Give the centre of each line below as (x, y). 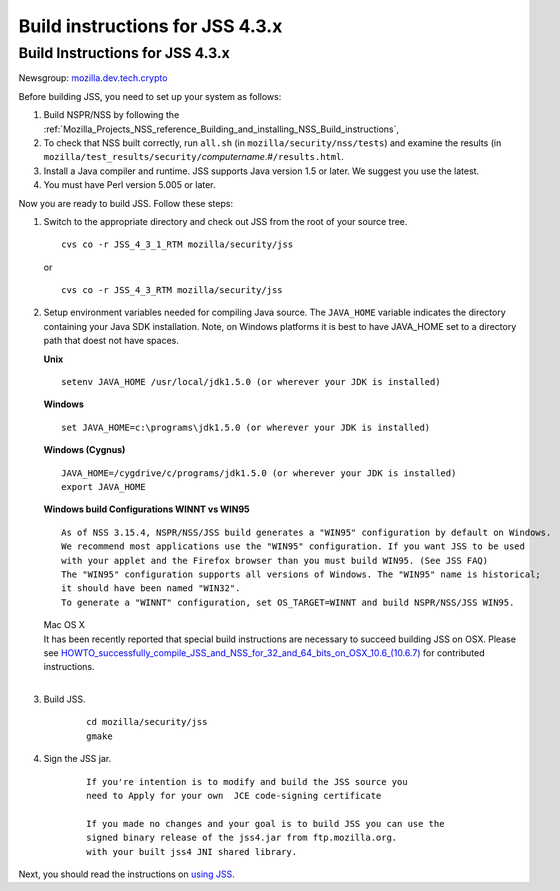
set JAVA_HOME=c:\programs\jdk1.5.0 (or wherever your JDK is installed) (246, 427)
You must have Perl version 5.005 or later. (129, 185)
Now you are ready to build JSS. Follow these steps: (126, 203)
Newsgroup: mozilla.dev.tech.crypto (93, 78)
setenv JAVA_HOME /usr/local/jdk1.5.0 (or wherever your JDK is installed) (251, 382)
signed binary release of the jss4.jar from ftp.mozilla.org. (242, 838)
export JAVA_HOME (103, 486)
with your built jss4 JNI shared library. (192, 851)
